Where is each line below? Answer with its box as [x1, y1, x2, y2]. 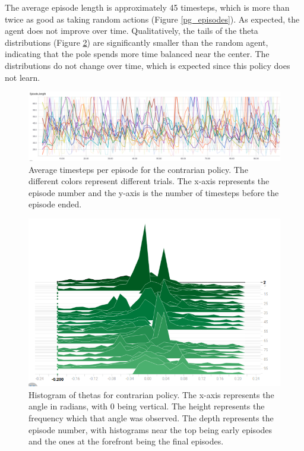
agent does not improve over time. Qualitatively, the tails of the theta [5, 24, 258, 37]
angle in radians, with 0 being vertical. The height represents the [28, 400, 265, 412]
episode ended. [28, 198, 82, 210]
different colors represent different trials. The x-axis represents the [28, 175, 270, 187]
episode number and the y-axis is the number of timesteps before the [28, 186, 279, 198]
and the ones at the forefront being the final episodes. [28, 435, 224, 447]
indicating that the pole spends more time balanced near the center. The [5, 48, 270, 60]
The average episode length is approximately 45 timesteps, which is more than [5, 1, 290, 13]
